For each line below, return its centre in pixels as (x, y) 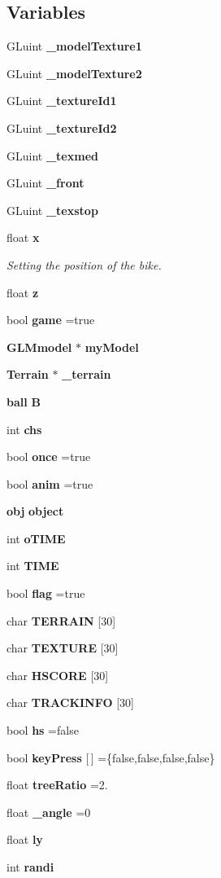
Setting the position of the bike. (84, 264)
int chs (24, 429)
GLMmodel (39, 347)
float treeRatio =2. (57, 785)
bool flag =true (46, 593)
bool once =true (49, 457)
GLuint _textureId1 (62, 101)
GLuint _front (45, 183)
